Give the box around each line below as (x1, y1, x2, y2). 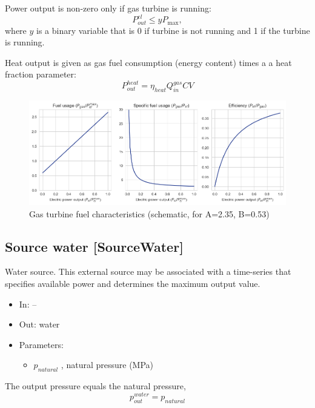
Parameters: (19, 338, 64, 350)
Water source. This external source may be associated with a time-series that (5, 265, 291, 278)
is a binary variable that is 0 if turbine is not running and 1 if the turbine (36, 24, 310, 36)
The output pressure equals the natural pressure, (5, 380, 186, 392)
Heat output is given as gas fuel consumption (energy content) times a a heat (5, 56, 292, 68)
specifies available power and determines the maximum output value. (5, 277, 260, 289)
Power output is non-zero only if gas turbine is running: (5, 2, 211, 14)
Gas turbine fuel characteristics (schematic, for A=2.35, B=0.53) (29, 207, 270, 220)
